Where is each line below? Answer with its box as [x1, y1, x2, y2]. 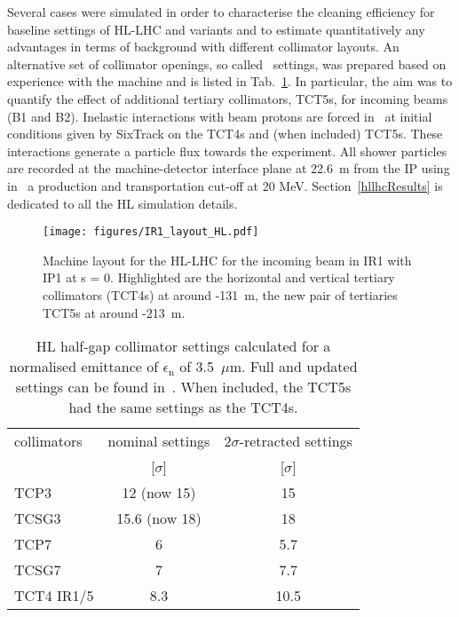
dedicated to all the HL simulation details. [7, 194, 238, 212]
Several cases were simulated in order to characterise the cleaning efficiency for [7, 3, 435, 20]
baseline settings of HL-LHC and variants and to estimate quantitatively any [7, 20, 425, 38]
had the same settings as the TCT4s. [68, 397, 298, 418]
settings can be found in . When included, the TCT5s [15, 376, 352, 398]
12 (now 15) [122, 482, 196, 503]
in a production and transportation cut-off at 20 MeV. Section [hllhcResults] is [7, 176, 443, 194]
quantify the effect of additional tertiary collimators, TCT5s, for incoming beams [7, 89, 448, 107]
